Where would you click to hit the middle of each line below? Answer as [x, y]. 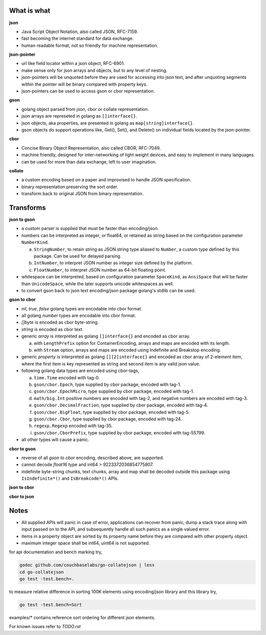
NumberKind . [35, 242]
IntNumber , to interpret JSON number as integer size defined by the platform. [113, 263]
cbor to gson [22, 449]
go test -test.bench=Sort [51, 605]
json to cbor [22, 487]
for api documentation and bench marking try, [56, 552]
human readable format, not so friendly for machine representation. [90, 45]
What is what [30, 11]
